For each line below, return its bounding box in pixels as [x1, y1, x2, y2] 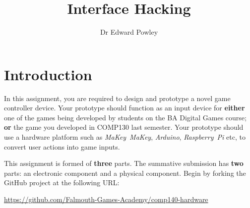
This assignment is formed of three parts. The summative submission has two [4, 158, 244, 168]
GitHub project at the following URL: [4, 177, 120, 188]
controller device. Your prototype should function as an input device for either [4, 103, 245, 113]
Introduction [4, 64, 92, 84]
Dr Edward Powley [100, 27, 158, 37]
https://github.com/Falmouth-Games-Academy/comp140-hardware [4, 194, 208, 204]
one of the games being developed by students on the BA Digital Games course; [4, 112, 247, 122]
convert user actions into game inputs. [4, 141, 120, 152]
